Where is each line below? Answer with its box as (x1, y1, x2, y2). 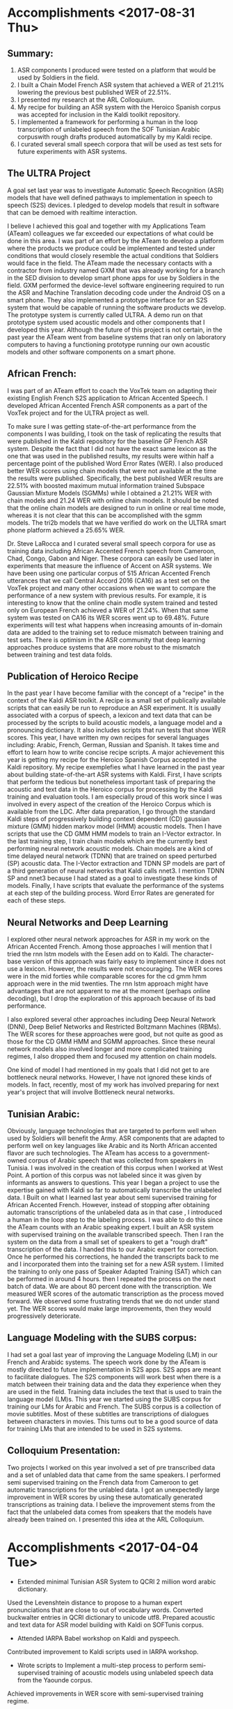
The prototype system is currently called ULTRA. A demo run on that (7, 310, 203, 319)
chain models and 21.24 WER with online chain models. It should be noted (7, 496, 219, 505)
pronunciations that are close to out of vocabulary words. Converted (7, 1605, 204, 1614)
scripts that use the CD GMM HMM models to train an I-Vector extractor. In (7, 829, 221, 838)
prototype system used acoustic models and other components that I (7, 318, 205, 326)
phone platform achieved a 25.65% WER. (7, 526, 125, 534)
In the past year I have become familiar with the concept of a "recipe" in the (7, 689, 225, 698)
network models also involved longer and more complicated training (7, 1045, 202, 1053)
